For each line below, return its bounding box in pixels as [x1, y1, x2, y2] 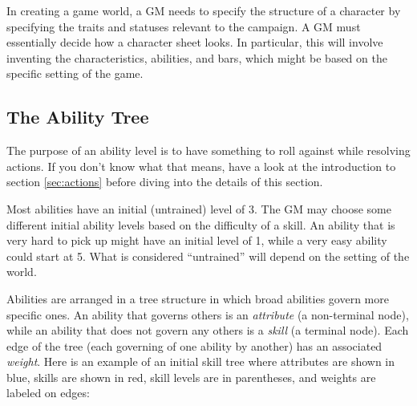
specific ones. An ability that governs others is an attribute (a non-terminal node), [6, 306, 409, 323]
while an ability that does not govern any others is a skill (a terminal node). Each [6, 322, 409, 339]
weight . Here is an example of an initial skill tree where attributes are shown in [6, 353, 395, 370]
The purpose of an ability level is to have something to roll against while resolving [6, 142, 411, 159]
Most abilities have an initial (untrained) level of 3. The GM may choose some [6, 200, 391, 217]
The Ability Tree [6, 104, 149, 129]
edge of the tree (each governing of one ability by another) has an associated [6, 337, 383, 354]
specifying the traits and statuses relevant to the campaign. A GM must [6, 18, 361, 35]
